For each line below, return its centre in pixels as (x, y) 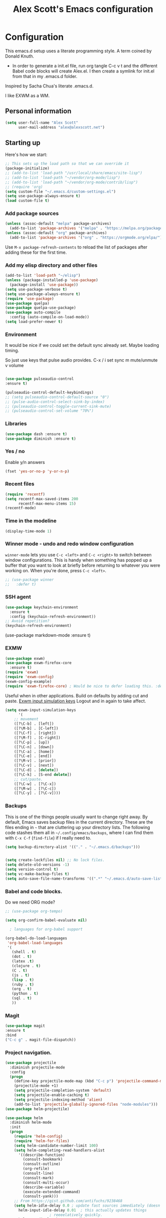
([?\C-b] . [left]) (34, 724)
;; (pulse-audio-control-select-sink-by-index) (55, 402)
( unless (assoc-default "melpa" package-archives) (58, 224)
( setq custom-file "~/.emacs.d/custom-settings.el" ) (61, 191)
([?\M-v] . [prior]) (35, 761)
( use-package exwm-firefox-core (38, 663)
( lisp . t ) (23, 980)
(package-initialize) (27, 168)
